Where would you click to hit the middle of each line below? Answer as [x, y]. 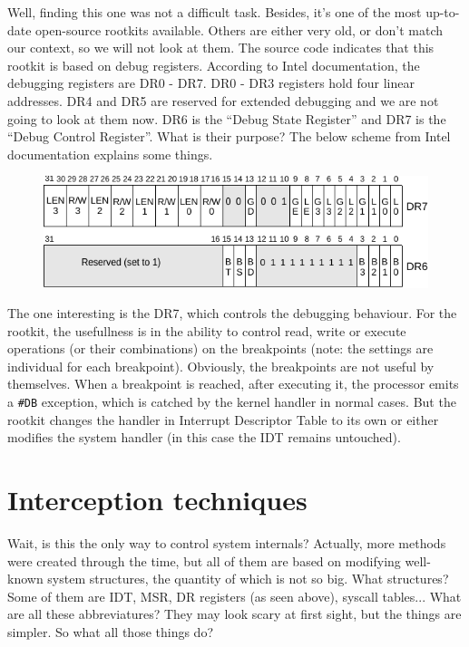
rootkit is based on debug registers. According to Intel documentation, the [214, 65]
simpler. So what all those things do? [110, 632]
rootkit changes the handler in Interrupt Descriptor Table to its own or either [223, 419]
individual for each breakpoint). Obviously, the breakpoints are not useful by [221, 366]
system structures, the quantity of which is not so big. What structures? [248, 579]
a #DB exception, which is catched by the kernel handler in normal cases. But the [232, 402]
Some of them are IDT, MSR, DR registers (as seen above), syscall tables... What [234, 596]
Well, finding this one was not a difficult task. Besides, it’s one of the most [215, 12]
